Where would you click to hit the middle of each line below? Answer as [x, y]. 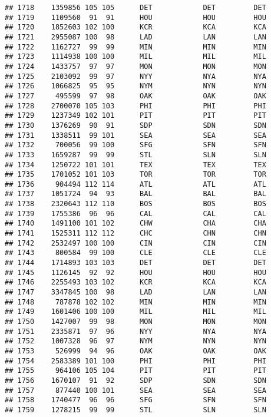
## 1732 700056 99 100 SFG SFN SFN [135, 145]
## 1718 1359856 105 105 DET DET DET [135, 8]
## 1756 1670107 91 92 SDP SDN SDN [135, 380]
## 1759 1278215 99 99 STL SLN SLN [135, 410]
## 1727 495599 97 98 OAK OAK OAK [135, 96]
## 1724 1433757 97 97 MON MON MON [135, 66]
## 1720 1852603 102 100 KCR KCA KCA [135, 27]
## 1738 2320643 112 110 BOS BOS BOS [135, 204]
